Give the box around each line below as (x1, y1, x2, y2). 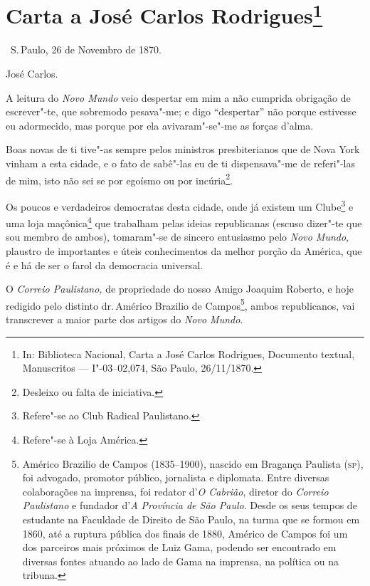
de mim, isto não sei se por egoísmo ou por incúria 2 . (6, 170, 233, 187)
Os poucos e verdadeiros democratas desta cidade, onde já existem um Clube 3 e (6, 197, 354, 214)
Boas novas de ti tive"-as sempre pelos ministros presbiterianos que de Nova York (6, 142, 360, 157)
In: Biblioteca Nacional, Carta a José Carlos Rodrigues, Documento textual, (22, 346, 355, 361)
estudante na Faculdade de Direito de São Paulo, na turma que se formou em (22, 511, 360, 526)
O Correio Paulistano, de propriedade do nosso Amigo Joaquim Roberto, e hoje (6, 281, 354, 296)
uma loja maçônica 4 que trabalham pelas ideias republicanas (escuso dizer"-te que (6, 214, 362, 230)
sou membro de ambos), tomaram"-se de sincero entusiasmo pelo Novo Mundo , (6, 229, 349, 244)
